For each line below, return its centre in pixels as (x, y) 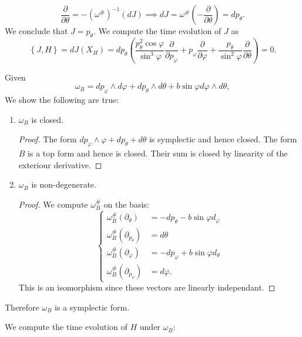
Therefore (22, 307)
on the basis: (126, 204)
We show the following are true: (62, 100)
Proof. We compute (53, 204)
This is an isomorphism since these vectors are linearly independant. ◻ (147, 287)
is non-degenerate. (64, 184)
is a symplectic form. (92, 307)
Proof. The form (48, 139)
